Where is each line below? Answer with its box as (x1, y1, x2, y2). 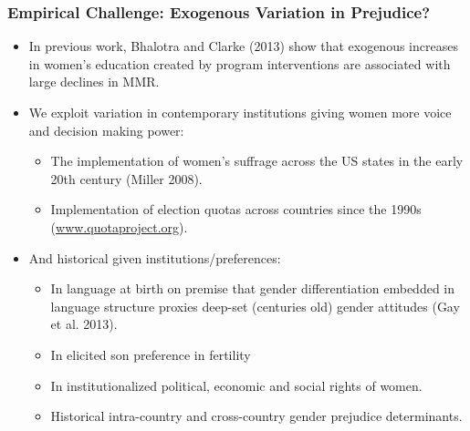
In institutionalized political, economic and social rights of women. (50, 375, 423, 395)
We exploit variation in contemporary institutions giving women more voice (28, 103, 452, 121)
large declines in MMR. (28, 72, 160, 91)
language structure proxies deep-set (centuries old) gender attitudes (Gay (50, 296, 460, 315)
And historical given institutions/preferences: (28, 248, 281, 267)
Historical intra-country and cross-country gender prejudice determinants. (50, 406, 463, 426)
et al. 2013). (50, 314, 118, 334)
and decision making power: (28, 120, 184, 139)
